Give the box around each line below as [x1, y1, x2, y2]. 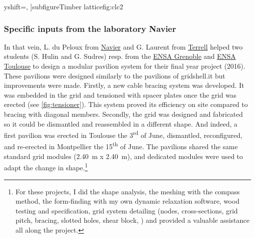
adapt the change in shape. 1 [4, 161, 88, 172]
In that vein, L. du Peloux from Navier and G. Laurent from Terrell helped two [4, 41, 243, 52]
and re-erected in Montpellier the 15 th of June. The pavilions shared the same [4, 140, 238, 152]
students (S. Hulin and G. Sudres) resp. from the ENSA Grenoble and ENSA [4, 51, 236, 61]
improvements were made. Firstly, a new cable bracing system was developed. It [4, 80, 244, 90]
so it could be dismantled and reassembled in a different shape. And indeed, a [4, 118, 238, 129]
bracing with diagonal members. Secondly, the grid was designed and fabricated [4, 108, 243, 119]
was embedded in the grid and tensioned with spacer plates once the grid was [4, 89, 237, 100]
